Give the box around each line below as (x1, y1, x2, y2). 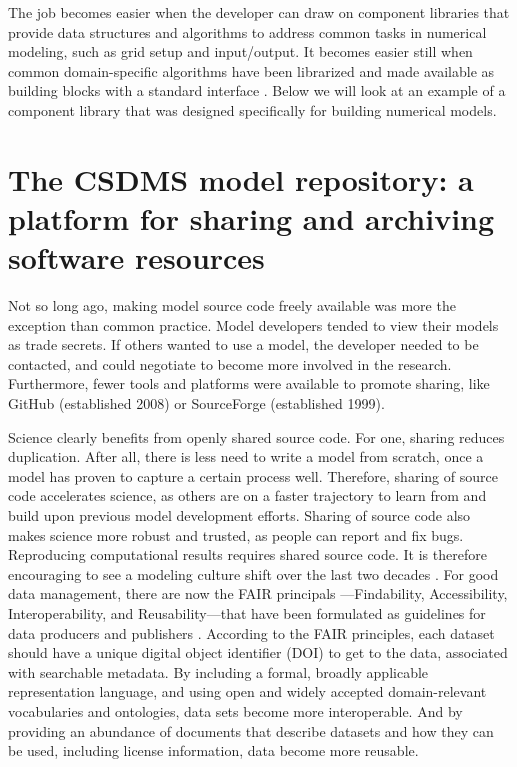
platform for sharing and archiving (8, 197, 495, 238)
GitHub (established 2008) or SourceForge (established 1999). (8, 393, 385, 414)
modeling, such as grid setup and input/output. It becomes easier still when (8, 41, 473, 62)
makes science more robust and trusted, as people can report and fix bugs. (8, 524, 464, 545)
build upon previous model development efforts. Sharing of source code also (8, 505, 471, 525)
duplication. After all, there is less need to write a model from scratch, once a (8, 446, 484, 467)
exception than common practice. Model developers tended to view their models (8, 314, 499, 335)
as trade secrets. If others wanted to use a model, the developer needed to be (8, 334, 479, 355)
